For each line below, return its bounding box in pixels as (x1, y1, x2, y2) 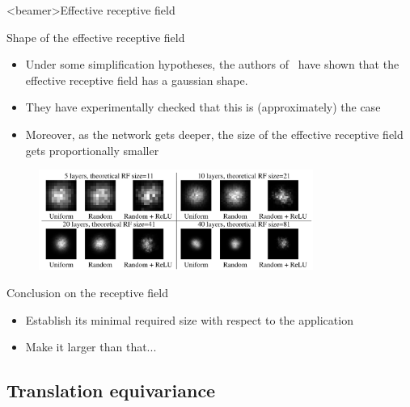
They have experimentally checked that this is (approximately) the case (25, 99, 381, 115)
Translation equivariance (6, 378, 216, 403)
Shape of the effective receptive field (6, 28, 185, 45)
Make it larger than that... (25, 338, 157, 355)
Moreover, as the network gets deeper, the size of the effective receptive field (25, 125, 404, 142)
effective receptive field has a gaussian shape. (25, 71, 248, 88)
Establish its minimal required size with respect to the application (25, 311, 353, 328)
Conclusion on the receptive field (6, 283, 169, 300)
